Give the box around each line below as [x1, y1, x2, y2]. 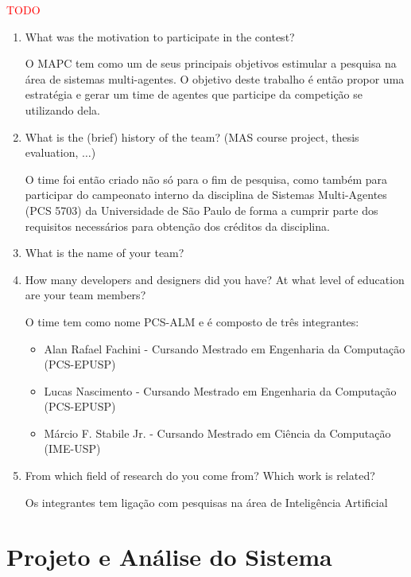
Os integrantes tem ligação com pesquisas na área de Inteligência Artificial [25, 493, 388, 510]
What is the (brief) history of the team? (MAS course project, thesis [25, 128, 359, 145]
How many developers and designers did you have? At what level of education [25, 271, 405, 287]
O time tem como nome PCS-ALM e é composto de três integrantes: [25, 313, 359, 329]
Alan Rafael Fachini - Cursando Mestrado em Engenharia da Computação [44, 340, 405, 357]
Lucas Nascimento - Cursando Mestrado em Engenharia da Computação [44, 382, 397, 399]
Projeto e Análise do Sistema [6, 540, 332, 573]
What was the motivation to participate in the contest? [25, 28, 295, 45]
